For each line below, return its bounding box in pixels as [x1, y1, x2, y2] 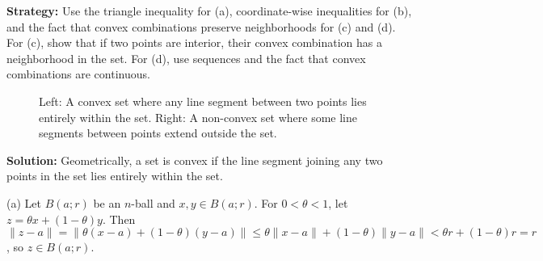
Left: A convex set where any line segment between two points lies [39, 92, 367, 109]
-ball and [131, 194, 175, 211]
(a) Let [6, 194, 41, 211]
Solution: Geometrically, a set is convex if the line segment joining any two [6, 151, 383, 168]
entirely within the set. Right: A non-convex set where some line [39, 108, 358, 125]
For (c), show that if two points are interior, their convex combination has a [6, 34, 382, 51]
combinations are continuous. [6, 65, 150, 82]
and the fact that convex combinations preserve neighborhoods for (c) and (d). [6, 18, 396, 35]
